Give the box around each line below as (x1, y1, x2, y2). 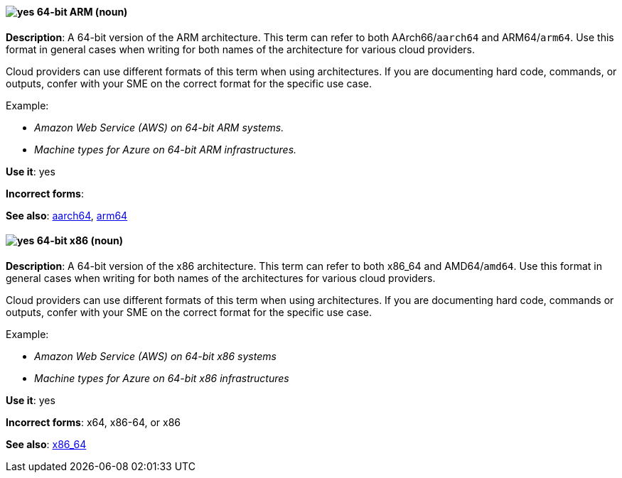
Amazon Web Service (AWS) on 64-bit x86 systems (34, 349, 277, 362)
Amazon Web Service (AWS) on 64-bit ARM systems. (34, 121, 284, 134)
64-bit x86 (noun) (36, 234, 124, 247)
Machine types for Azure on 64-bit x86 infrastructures (34, 371, 289, 384)
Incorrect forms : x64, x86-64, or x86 (6, 415, 181, 428)
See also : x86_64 (6, 438, 87, 450)
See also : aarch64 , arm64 (6, 209, 128, 222)
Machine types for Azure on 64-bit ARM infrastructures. (34, 143, 297, 156)
